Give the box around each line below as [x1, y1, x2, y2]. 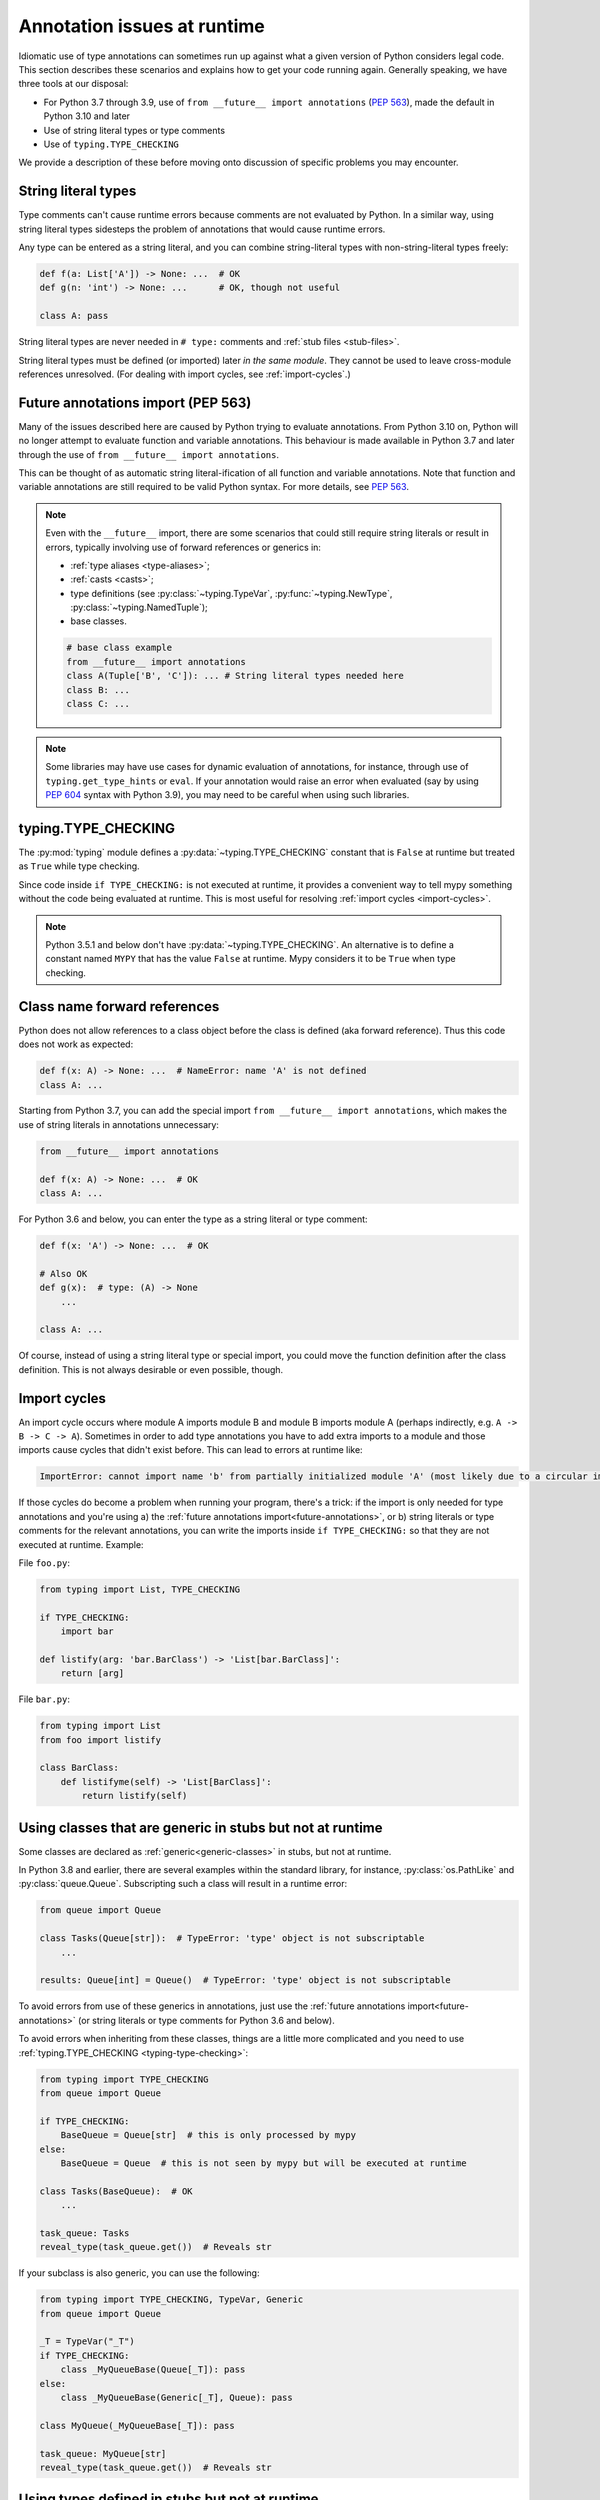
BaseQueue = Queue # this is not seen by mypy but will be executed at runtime [60, 2157, 467, 2169]
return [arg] [60, 1668, 125, 1679]
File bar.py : [18, 1693, 70, 1705]
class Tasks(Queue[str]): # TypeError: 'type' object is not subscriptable [39, 1933, 425, 1944]
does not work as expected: [18, 1038, 134, 1050]
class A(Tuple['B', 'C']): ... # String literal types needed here [66, 670, 405, 682]
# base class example [66, 642, 173, 654]
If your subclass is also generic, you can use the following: [18, 2267, 260, 2279]
